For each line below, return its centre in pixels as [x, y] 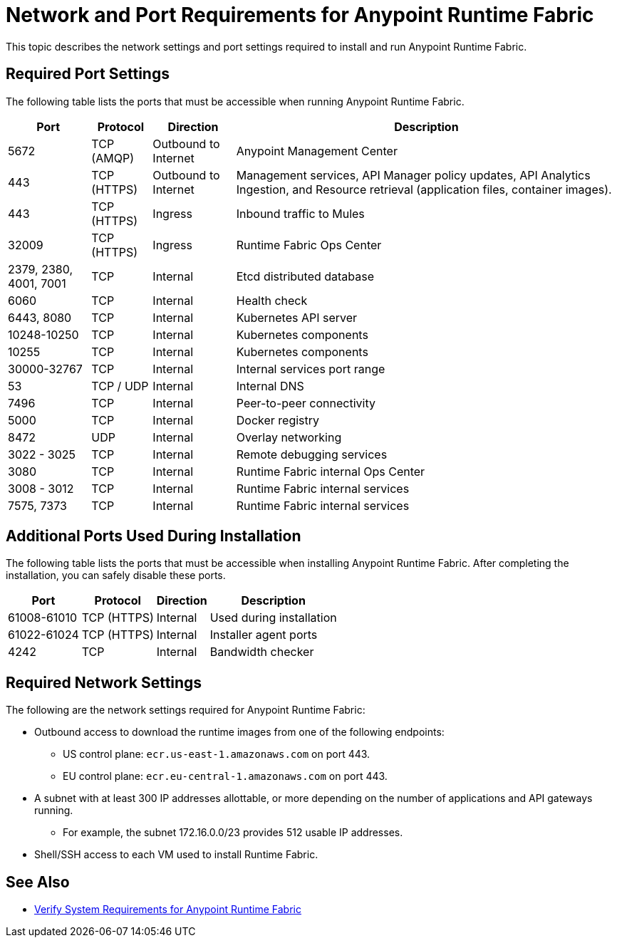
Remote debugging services [312, 454]
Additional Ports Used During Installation [154, 536]
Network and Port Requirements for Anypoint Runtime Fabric [300, 15]
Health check [272, 300]
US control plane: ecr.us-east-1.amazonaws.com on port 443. [217, 754]
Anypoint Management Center [317, 151]
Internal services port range [311, 369]
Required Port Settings [88, 74]
